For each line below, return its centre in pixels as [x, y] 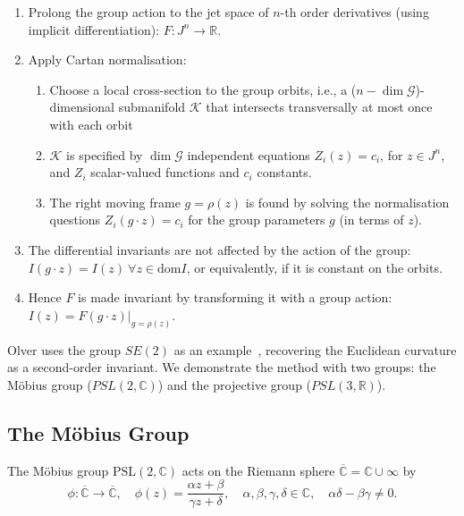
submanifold [152, 107]
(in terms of [371, 220]
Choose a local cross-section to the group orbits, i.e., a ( [203, 89]
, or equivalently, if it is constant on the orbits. [314, 267]
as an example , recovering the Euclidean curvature [315, 349]
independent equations [249, 154]
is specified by [105, 154]
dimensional [82, 107]
